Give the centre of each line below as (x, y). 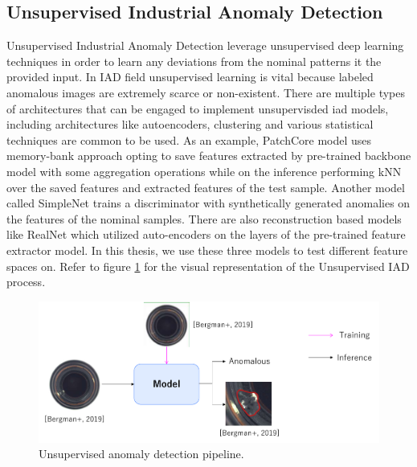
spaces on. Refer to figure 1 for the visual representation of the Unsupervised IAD (208, 266)
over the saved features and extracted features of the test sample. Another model (206, 187)
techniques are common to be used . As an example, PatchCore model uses (189, 139)
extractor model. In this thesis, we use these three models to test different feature (207, 250)
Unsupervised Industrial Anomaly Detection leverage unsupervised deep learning (205, 45)
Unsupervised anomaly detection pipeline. (141, 454)
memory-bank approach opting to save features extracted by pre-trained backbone (209, 156)
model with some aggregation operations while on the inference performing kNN (204, 171)
